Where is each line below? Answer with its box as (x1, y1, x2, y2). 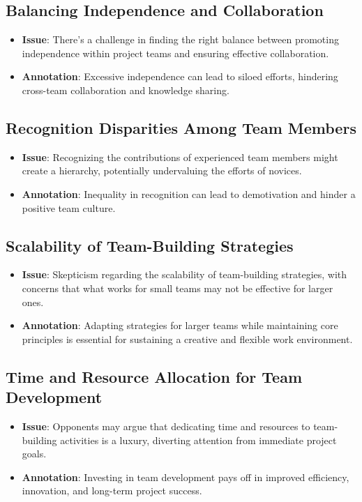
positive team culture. (22, 200, 116, 215)
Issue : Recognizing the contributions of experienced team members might (22, 149, 338, 164)
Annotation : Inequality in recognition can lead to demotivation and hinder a (22, 186, 356, 201)
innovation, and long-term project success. (22, 483, 202, 498)
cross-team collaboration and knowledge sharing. (22, 82, 229, 97)
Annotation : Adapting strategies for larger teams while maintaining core (22, 318, 338, 333)
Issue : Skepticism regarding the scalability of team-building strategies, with (22, 267, 347, 282)
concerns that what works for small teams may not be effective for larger (22, 280, 333, 295)
